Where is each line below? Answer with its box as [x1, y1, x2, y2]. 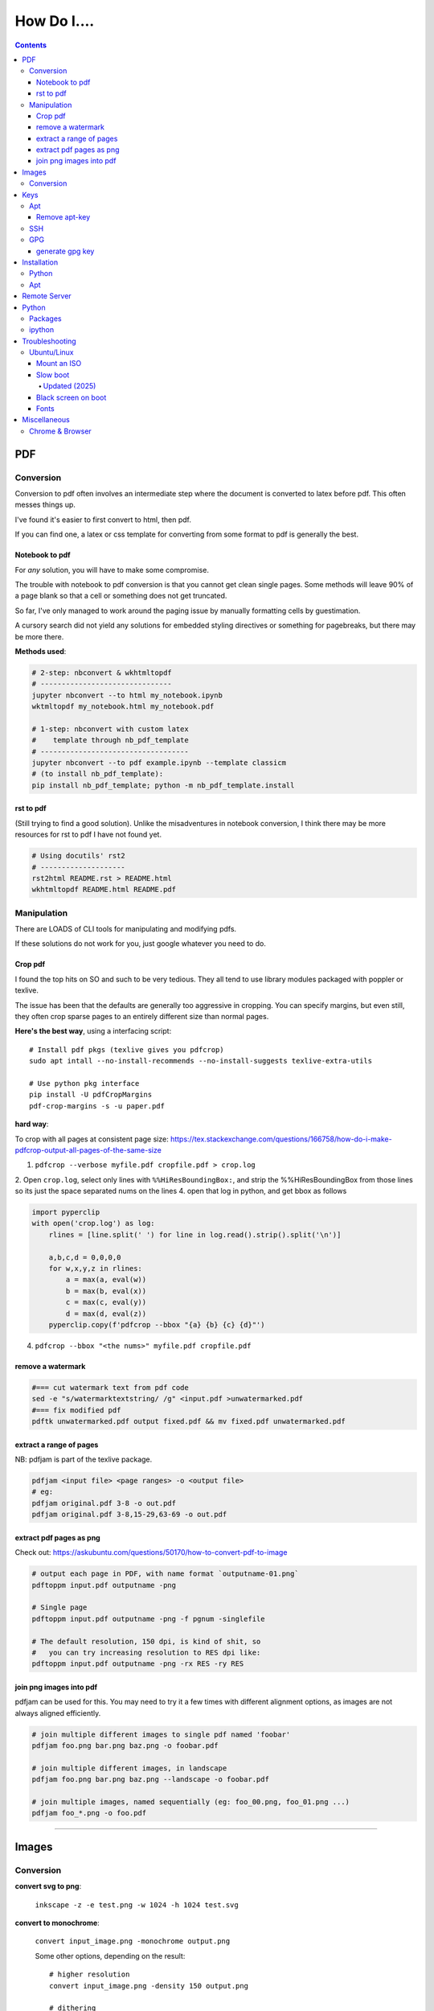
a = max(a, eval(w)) [65, 1275, 147, 1285]
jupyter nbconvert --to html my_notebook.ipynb [31, 690, 223, 700]
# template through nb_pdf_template [31, 736, 189, 745]
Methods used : [14, 646, 67, 656]
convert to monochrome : [14, 1918, 100, 1927]
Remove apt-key [36, 212, 91, 222]
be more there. [14, 631, 64, 641]
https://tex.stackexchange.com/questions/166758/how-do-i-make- [170, 1134, 393, 1144]
